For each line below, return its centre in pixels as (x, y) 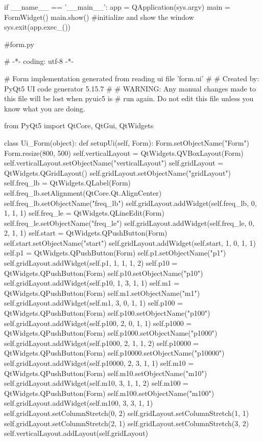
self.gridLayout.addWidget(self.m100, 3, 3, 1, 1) (79, 403)
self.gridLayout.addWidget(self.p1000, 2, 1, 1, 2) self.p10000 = (102, 343)
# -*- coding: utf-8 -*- (39, 61)
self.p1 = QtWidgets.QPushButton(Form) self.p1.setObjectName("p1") (115, 253)
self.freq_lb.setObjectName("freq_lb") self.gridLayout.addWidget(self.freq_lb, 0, (130, 203)
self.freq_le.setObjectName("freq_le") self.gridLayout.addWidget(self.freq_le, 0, (129, 223)
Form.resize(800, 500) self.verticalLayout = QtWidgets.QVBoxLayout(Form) (124, 153)
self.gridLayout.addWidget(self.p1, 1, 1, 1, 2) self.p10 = (91, 263)
